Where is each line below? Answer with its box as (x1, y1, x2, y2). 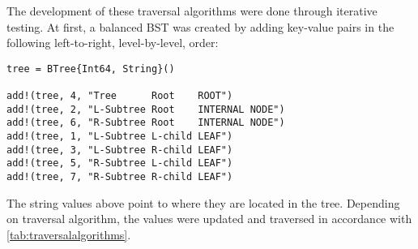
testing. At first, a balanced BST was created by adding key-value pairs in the (6, 18, 395, 35)
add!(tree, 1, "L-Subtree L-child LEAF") (6, 131, 233, 143)
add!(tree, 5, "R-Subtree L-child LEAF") (6, 157, 233, 170)
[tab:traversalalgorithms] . (6, 225, 131, 243)
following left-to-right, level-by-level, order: (6, 34, 219, 51)
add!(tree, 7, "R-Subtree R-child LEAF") (6, 171, 233, 183)
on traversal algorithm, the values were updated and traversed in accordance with (6, 210, 412, 227)
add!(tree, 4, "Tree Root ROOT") (6, 90, 233, 102)
